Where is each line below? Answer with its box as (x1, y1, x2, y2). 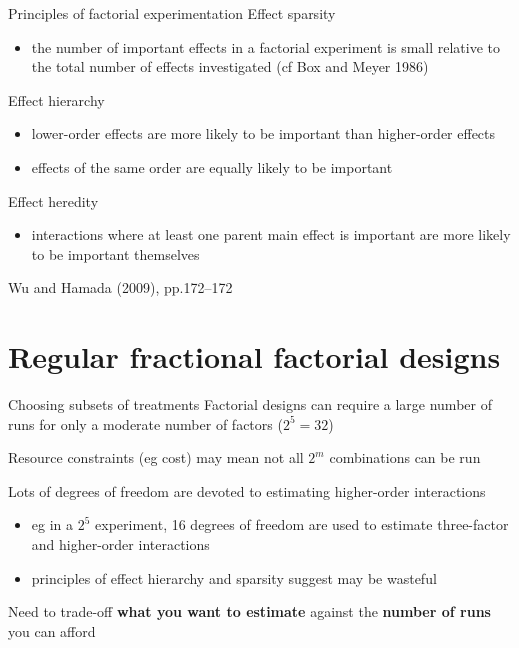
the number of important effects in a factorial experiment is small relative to (31, 36, 501, 57)
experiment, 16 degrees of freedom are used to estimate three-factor (95, 514, 509, 535)
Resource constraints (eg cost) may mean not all (8, 447, 304, 468)
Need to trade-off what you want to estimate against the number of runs (8, 601, 491, 622)
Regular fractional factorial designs (8, 336, 501, 377)
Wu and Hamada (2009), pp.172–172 (8, 277, 233, 298)
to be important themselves (31, 243, 200, 264)
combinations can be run (329, 447, 481, 468)
